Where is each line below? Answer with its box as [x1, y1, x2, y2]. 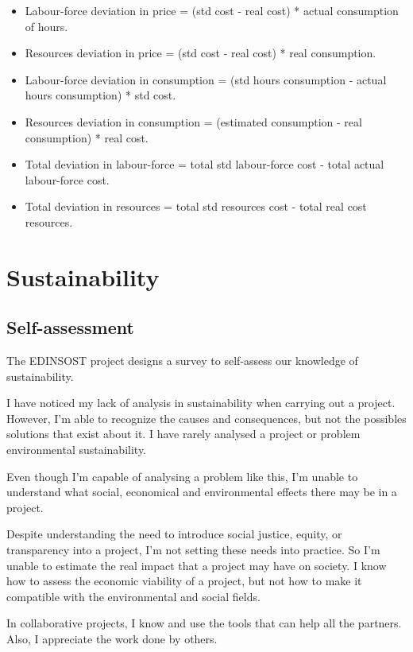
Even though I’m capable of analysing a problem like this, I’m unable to [6, 468, 358, 484]
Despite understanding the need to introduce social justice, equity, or [6, 526, 342, 542]
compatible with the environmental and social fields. [6, 588, 261, 604]
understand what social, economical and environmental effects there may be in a [6, 483, 397, 500]
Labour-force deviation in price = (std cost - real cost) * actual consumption [25, 2, 399, 18]
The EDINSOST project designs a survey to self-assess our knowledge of [6, 352, 358, 369]
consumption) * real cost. [25, 129, 149, 146]
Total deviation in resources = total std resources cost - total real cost [25, 198, 367, 215]
